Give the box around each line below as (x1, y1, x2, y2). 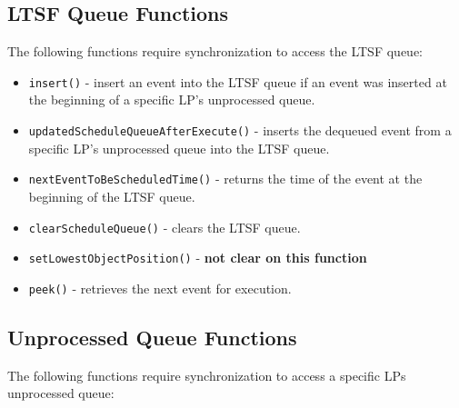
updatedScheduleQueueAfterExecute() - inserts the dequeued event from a (28, 121, 452, 140)
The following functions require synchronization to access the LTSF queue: (7, 42, 423, 61)
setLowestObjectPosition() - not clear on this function (28, 248, 367, 267)
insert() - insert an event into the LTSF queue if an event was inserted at (28, 72, 447, 91)
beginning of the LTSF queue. (28, 186, 195, 205)
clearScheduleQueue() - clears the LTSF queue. (28, 217, 301, 236)
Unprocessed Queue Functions (7, 323, 297, 351)
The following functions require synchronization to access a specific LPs (7, 365, 406, 384)
